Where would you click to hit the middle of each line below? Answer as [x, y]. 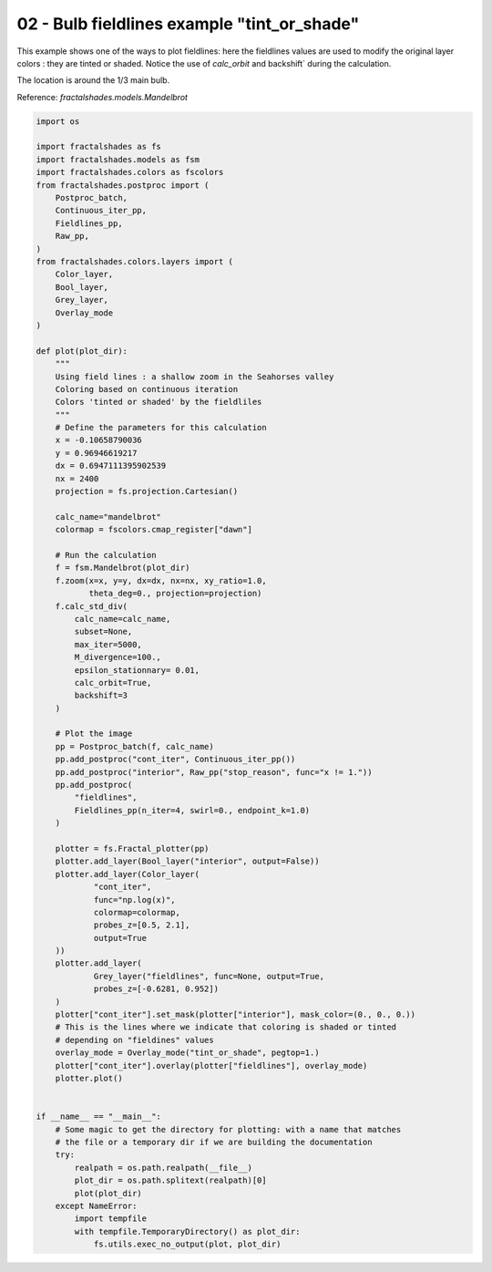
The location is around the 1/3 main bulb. [93, 80]
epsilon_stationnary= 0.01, [137, 670]
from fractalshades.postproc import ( [123, 185]
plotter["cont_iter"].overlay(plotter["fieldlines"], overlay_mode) [211, 1065]
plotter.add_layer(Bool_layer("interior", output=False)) [187, 861]
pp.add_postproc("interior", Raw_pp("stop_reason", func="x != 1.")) [214, 772]
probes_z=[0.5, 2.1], [142, 925]
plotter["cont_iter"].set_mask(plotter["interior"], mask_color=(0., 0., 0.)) [236, 1015]
